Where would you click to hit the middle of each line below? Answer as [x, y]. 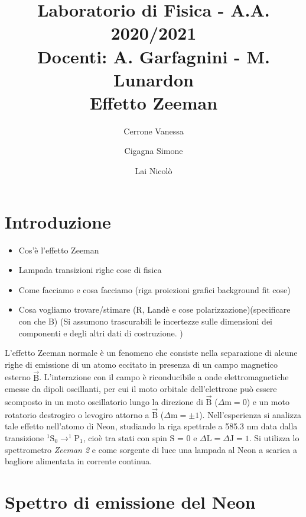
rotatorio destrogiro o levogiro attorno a [77, 414]
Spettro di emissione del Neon [130, 501]
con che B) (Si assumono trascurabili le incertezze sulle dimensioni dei [146, 321]
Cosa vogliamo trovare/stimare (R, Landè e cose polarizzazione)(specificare [154, 309]
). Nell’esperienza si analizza [250, 414]
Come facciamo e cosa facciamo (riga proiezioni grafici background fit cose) [154, 289]
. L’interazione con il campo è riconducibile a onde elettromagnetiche [164, 377]
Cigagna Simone [154, 151]
